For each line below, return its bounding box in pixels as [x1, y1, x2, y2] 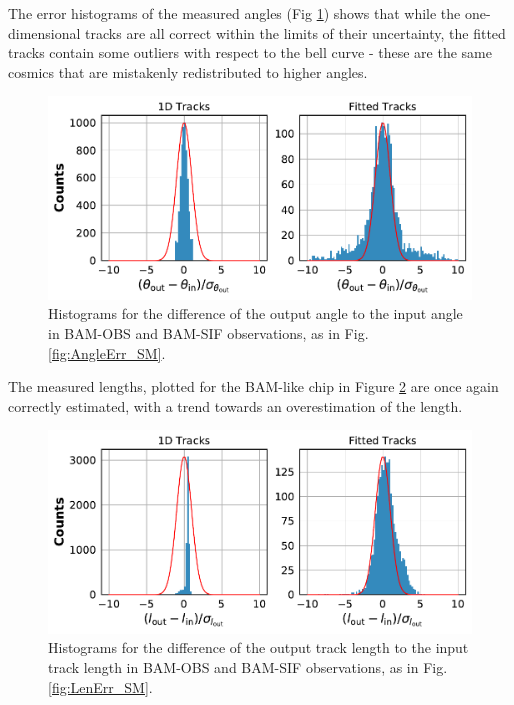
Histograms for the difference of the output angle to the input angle [48, 303, 463, 324]
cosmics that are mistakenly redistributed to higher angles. [8, 61, 368, 82]
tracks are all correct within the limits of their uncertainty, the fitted [85, 22, 506, 43]
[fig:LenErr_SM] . [48, 676, 153, 697]
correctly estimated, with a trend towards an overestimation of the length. [8, 395, 463, 416]
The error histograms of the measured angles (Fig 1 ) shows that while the [8, 3, 461, 23]
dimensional [8, 22, 81, 43]
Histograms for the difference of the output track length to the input [48, 637, 469, 658]
